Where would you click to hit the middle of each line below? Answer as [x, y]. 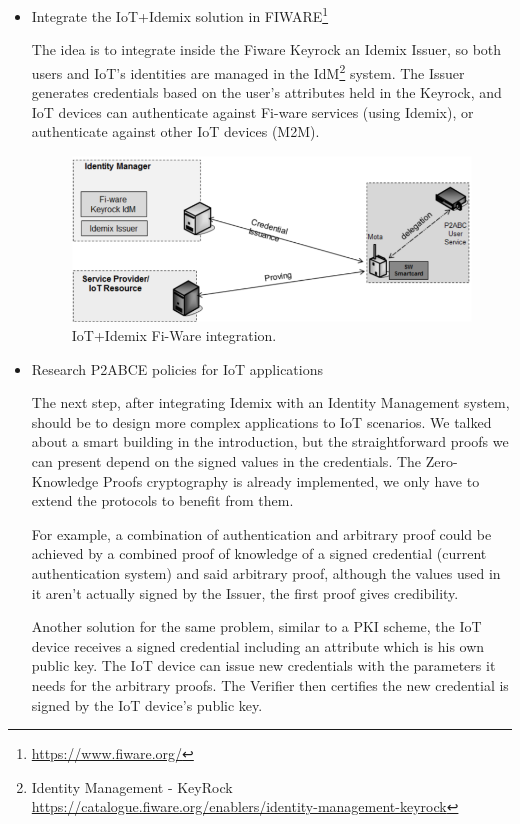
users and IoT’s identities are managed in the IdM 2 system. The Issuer [248, 71]
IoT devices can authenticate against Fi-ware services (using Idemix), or [252, 111]
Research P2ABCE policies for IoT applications [177, 368]
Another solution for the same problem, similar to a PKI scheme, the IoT [256, 626]
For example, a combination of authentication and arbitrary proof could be [261, 533]
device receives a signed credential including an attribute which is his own [258, 645]
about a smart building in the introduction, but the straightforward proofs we [270, 441]
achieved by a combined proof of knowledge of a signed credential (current [259, 553]
